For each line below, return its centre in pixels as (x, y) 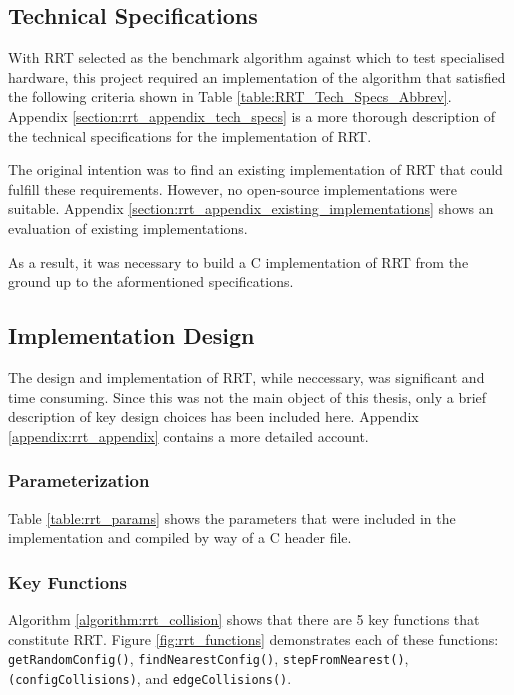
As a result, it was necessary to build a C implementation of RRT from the (238, 261)
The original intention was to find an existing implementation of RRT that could (255, 169)
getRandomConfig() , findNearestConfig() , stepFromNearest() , (208, 658)
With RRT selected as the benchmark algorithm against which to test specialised (256, 57)
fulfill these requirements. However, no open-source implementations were (232, 188)
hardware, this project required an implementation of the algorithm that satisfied (257, 76)
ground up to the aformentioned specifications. (151, 281)
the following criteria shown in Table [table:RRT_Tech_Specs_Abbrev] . (230, 96)
